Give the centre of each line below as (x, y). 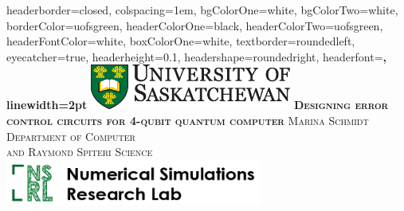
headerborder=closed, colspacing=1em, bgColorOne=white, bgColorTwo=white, (202, 10)
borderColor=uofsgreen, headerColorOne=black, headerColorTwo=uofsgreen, (195, 25)
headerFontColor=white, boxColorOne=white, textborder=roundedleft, (181, 41)
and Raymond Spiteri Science (80, 152)
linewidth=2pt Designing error (198, 105)
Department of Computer (71, 136)
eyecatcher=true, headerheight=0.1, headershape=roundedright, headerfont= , (196, 56)
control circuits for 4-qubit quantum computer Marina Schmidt (188, 120)
